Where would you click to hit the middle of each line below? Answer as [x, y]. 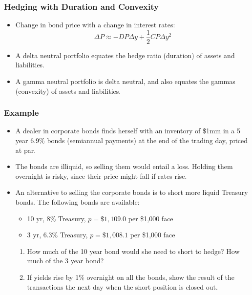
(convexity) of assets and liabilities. [68, 91]
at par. [26, 150]
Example [21, 113]
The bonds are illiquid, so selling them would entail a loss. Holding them [124, 166]
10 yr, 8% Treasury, [56, 218]
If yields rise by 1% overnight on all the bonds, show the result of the [131, 277]
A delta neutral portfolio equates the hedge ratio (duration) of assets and [125, 55]
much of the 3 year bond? [65, 261]
